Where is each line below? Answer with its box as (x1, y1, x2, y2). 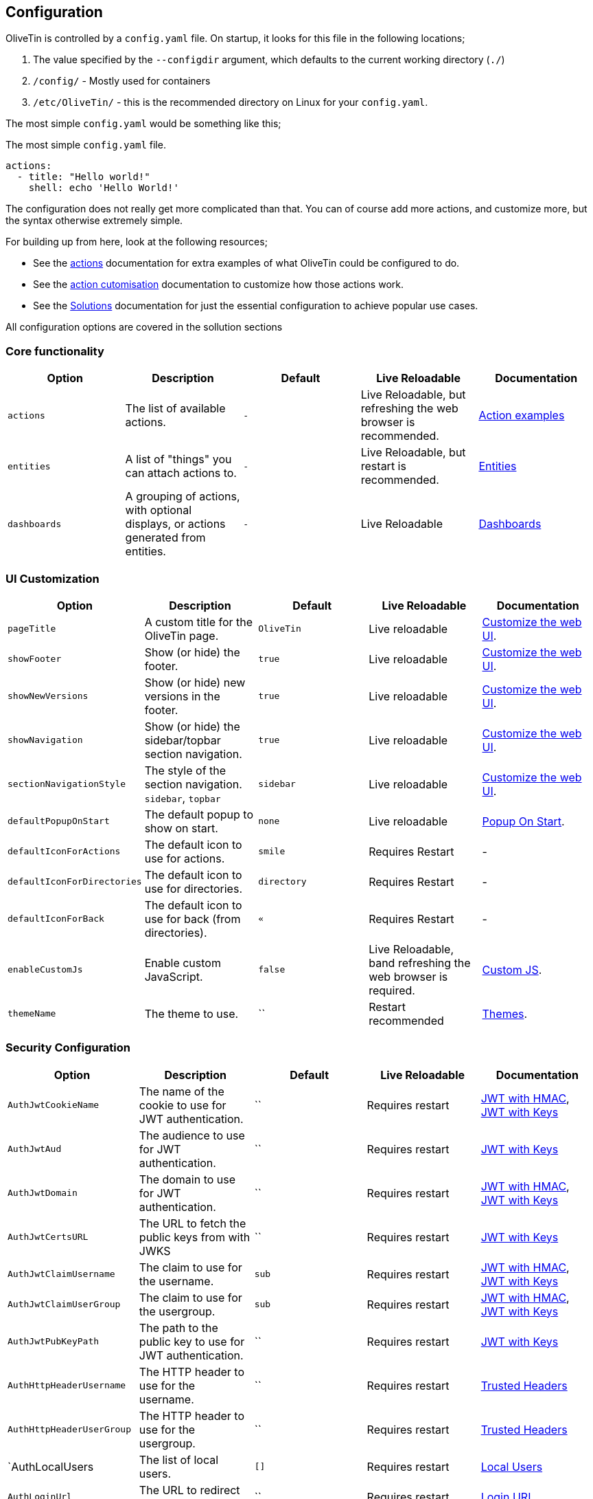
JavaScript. (144, 969, 203, 984)
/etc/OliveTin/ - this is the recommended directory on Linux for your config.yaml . (33, 96, 428, 109)
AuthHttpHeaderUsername (8, 1380, 126, 1391)
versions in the (144, 689, 220, 703)
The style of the (144, 763, 226, 777)
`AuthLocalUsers (8, 1459, 94, 1474)
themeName (8, 1008, 56, 1019)
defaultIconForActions (8, 846, 121, 857)
